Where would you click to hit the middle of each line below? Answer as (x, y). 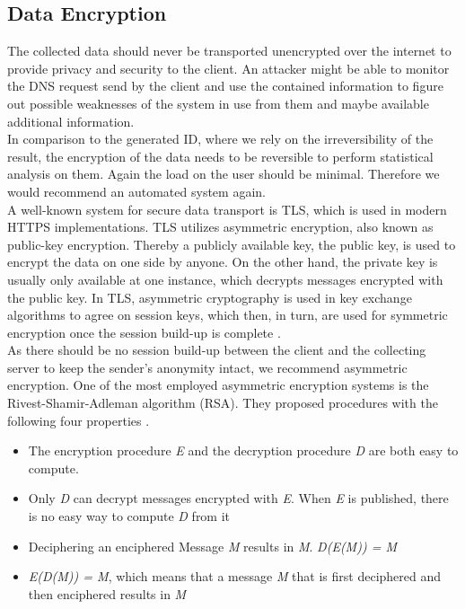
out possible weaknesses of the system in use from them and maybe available (218, 103)
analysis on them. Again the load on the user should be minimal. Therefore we (224, 174)
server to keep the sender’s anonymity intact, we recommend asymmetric (207, 367)
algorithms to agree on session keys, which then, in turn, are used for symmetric (228, 315)
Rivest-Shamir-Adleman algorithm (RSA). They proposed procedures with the (223, 403)
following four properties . (79, 420)
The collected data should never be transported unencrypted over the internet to (229, 51)
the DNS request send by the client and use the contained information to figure (225, 86)
